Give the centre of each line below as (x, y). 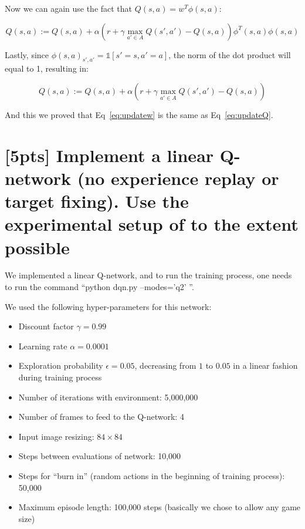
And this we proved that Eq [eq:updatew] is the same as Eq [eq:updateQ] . (139, 114)
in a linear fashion (265, 365)
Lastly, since (27, 54)
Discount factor (46, 326)
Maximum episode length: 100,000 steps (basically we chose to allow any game (160, 507)
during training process (60, 377)
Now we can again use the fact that (69, 8)
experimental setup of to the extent (152, 224)
